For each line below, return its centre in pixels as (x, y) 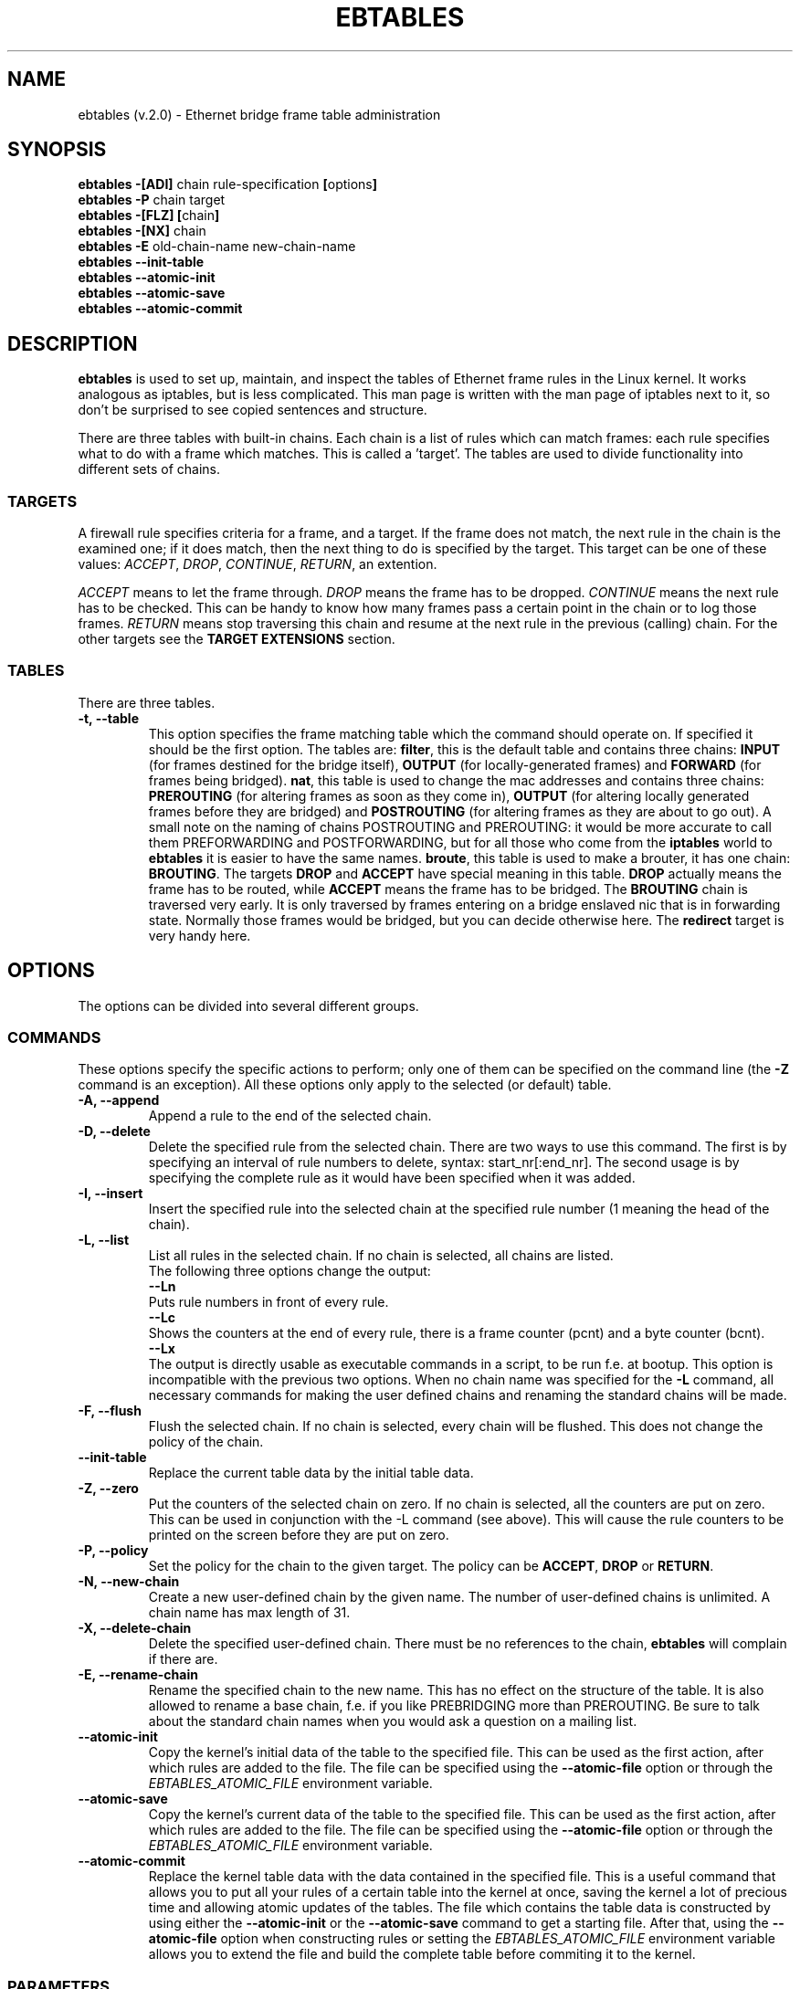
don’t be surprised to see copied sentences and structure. (253, 410)
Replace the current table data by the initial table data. (311, 1473)
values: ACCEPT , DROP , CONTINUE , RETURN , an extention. (258, 564)
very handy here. (200, 935)
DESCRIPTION (73, 343)
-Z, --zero (108, 1489)
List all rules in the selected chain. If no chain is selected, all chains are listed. (381, 1256)
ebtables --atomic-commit (160, 309)
